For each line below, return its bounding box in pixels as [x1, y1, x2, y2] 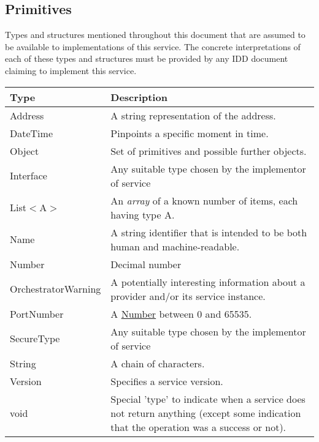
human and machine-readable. [110, 239, 240, 253]
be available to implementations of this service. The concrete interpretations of [5, 40, 301, 53]
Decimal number [110, 257, 182, 271]
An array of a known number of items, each [110, 193, 298, 208]
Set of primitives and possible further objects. [110, 143, 307, 158]
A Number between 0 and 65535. [110, 306, 252, 321]
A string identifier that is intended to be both [110, 225, 307, 239]
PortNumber [10, 306, 64, 321]
